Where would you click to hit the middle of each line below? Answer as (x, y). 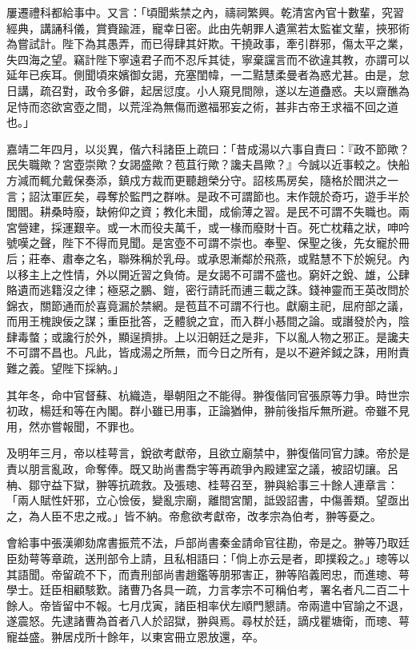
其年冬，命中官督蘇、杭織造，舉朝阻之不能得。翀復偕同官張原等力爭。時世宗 (208, 395)
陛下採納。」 (93, 368)
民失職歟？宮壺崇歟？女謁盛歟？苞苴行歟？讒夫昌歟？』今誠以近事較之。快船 (208, 164)
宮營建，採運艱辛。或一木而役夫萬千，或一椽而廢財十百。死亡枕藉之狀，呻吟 (208, 227)
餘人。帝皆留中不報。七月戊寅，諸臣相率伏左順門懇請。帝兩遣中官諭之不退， (208, 605)
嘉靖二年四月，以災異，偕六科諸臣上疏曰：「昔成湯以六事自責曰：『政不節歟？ (208, 148)
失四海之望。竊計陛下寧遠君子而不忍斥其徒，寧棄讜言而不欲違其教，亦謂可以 (208, 59)
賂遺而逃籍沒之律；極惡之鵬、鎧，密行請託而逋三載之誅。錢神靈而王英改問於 (208, 290)
